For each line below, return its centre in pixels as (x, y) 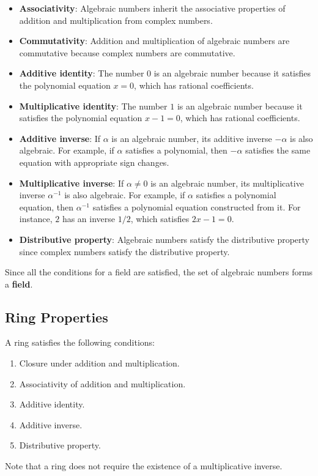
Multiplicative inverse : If (72, 183)
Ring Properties (57, 317)
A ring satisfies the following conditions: (80, 342)
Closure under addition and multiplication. (99, 363)
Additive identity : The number (82, 73)
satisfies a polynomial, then (176, 150)
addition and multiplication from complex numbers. (116, 20)
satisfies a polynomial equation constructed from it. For (197, 206)
